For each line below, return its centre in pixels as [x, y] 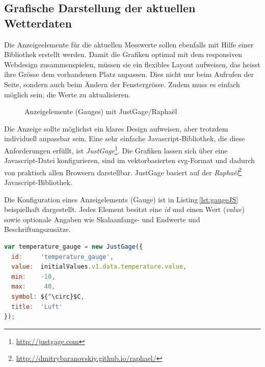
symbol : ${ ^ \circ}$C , [48, 296]
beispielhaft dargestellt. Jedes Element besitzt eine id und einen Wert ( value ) [124, 209]
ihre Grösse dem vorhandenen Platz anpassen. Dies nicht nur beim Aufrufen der [129, 74]
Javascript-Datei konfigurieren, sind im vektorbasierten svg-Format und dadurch [129, 160]
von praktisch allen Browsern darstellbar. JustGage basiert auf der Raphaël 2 [123, 171]
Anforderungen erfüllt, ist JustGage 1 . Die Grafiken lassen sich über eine [116, 149]
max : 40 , [33, 287]
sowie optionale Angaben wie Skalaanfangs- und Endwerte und [102, 219]
